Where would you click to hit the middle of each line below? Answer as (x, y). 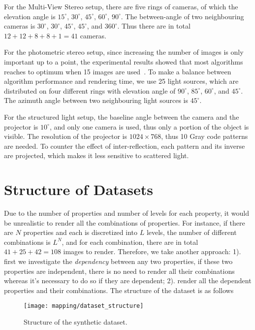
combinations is (27, 242)
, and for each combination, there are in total (130, 242)
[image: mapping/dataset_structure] (84, 306)
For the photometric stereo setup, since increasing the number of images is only (124, 52)
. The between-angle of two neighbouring (182, 16)
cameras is (20, 26)
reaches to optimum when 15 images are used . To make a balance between (118, 71)
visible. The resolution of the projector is (66, 136)
